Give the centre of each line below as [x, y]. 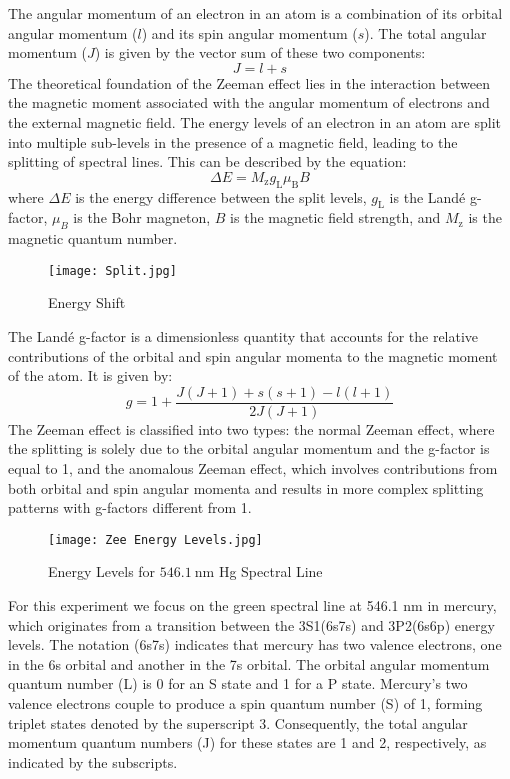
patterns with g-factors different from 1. [130, 507]
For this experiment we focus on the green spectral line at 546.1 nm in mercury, [252, 605]
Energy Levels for [102, 571]
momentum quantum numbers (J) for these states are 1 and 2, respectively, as [247, 742]
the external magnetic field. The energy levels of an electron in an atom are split [254, 121]
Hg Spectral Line [270, 571]
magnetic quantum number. [93, 238]
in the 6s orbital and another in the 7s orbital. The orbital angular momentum [249, 663]
